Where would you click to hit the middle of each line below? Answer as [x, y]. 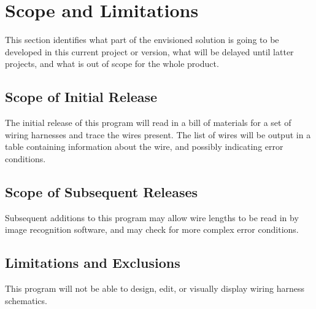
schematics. [26, 300]
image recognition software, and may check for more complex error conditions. [152, 229]
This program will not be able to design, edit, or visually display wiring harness [155, 288]
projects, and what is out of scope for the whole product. [112, 64]
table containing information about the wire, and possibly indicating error [144, 147]
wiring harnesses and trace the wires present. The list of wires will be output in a [158, 134]
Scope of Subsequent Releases [102, 191]
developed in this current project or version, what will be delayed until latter [149, 51]
